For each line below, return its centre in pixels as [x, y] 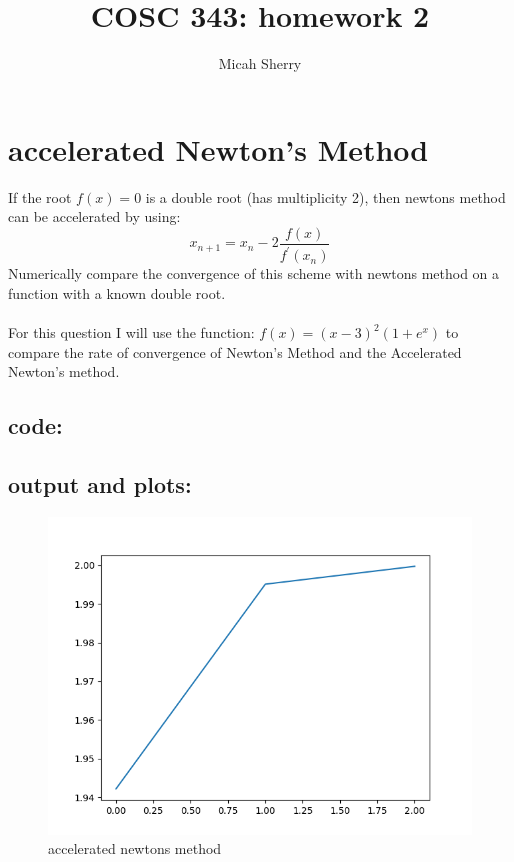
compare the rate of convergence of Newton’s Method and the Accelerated [235, 351]
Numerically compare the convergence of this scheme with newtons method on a [254, 273]
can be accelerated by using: [94, 216]
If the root [40, 196]
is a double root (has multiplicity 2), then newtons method [325, 196]
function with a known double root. [117, 292]
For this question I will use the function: [131, 332]
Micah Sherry [260, 63]
